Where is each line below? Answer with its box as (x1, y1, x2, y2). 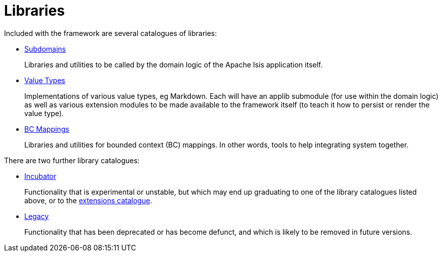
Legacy (24, 211, 49, 221)
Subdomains (24, 44, 66, 53)
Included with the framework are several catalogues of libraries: (4, 28, 217, 38)
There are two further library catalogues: (4, 156, 140, 165)
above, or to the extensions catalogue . (24, 196, 152, 205)
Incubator (24, 171, 56, 180)
